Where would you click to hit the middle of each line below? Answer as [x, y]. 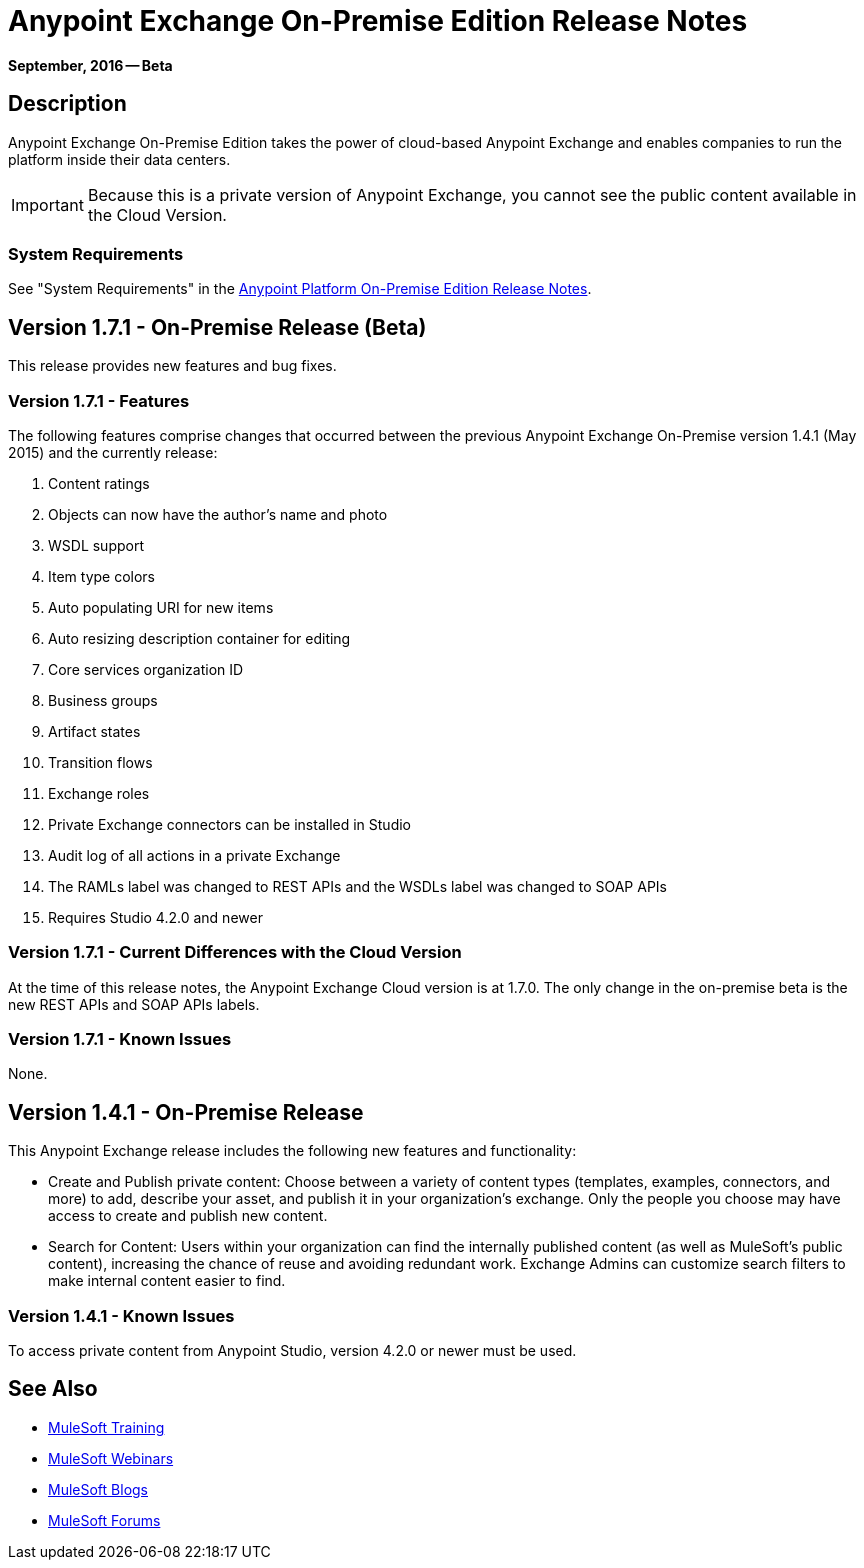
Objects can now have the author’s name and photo [218, 514]
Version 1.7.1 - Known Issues [120, 1039]
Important [47, 204]
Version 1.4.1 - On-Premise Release [186, 1112]
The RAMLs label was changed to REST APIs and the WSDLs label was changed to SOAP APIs [358, 886]
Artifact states [94, 731]
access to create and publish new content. [188, 1216]
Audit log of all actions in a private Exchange [194, 855]
